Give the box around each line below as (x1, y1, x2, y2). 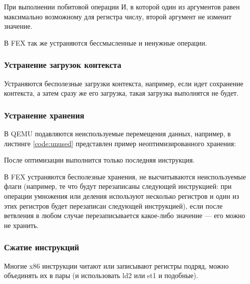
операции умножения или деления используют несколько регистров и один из (4, 190, 239, 201)
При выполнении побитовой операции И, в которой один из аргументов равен (4, 1, 240, 11)
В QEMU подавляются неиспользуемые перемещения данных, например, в (4, 128, 231, 138)
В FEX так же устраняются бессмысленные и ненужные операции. (4, 37, 207, 48)
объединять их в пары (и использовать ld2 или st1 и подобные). (4, 270, 198, 281)
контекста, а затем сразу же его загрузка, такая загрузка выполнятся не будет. (4, 88, 239, 98)
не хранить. (4, 220, 39, 230)
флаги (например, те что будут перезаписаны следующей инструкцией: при (4, 181, 232, 191)
